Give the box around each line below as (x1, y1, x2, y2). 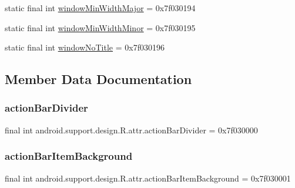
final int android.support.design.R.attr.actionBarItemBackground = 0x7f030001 (5, 172, 291, 184)
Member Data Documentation (5, 70, 192, 88)
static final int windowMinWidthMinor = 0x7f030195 (5, 21, 196, 33)
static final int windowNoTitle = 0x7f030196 (5, 41, 165, 53)
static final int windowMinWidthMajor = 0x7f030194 (5, 2, 196, 14)
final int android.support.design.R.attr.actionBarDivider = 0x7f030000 (5, 123, 258, 136)
